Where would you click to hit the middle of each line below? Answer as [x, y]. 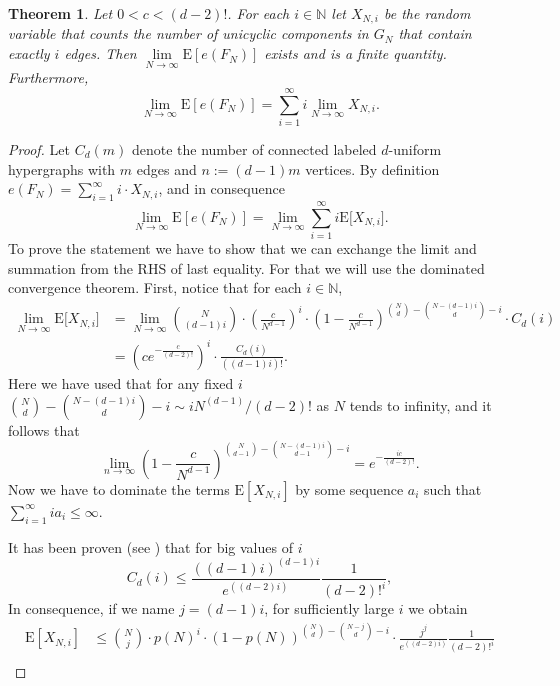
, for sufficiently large [329, 608]
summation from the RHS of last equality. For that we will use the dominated [246, 267]
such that [453, 488]
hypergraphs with [62, 168]
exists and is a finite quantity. [355, 53]
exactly [29, 53]
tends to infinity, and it [420, 404]
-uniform [415, 148]
